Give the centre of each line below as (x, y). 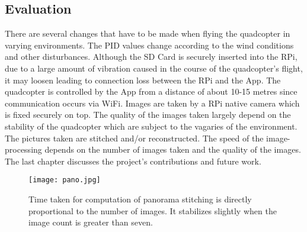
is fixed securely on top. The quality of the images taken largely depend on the (148, 115)
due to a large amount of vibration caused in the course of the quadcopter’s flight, (154, 68)
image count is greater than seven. (91, 222)
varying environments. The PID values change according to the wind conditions (149, 45)
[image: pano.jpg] (65, 180)
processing (23, 149)
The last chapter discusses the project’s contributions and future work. (133, 161)
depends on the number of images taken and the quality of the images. (173, 149)
